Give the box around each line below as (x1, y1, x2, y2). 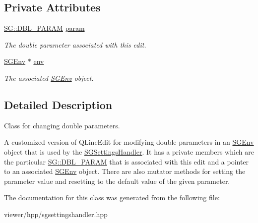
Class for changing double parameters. (4, 120, 120, 130)
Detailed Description (4, 97, 113, 112)
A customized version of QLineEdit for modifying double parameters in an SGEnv (4, 137, 254, 147)
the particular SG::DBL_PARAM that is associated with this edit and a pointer (4, 156, 249, 167)
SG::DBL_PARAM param (4, 23, 85, 33)
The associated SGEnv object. (4, 72, 94, 83)
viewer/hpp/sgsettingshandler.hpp (4, 209, 108, 219)
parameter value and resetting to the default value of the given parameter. (4, 175, 230, 186)
